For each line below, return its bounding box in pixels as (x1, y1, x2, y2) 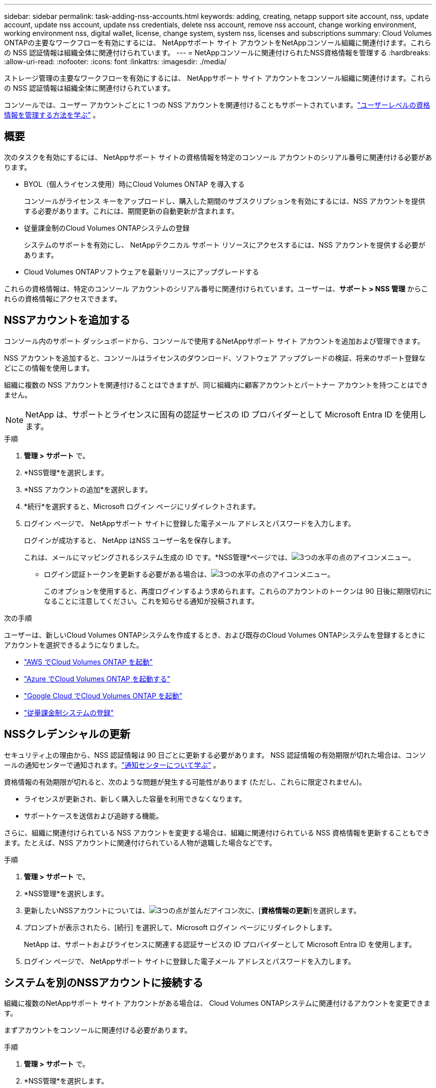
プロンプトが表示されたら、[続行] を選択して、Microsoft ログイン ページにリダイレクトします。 (24, 923, 336, 932)
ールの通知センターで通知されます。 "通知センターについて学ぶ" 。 (4, 760, 220, 769)
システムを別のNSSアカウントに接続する (4, 976, 203, 989)
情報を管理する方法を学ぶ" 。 (4, 111, 100, 119)
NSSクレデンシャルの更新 (4, 728, 130, 741)
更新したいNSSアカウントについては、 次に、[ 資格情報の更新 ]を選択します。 (24, 906, 361, 915)
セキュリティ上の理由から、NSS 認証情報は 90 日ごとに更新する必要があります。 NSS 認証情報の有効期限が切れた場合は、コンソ (4, 750, 426, 759)
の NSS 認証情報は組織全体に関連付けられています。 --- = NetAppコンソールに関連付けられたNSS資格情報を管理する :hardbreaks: (4, 48, 431, 57)
